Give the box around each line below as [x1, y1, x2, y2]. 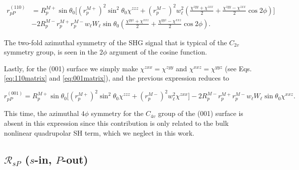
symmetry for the [91, 108, 144, 118]
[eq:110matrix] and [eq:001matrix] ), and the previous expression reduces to [4, 73, 230, 83]
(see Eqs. [225, 63, 252, 73]
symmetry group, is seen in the [4, 47, 98, 57]
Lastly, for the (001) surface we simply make [4, 63, 138, 73]
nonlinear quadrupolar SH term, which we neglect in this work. [4, 127, 195, 138]
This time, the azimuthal [4, 108, 79, 118]
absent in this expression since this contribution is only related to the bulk [4, 118, 229, 128]
